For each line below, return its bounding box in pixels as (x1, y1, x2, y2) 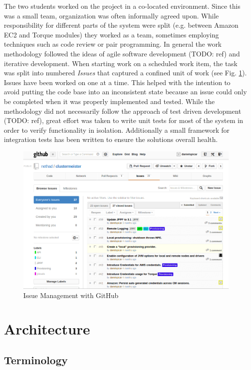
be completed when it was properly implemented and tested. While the (4, 96, 215, 106)
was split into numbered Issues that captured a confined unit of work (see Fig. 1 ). (4, 68, 247, 78)
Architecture (4, 318, 90, 338)
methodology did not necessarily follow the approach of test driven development (4, 106, 241, 116)
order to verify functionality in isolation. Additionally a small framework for (4, 124, 230, 135)
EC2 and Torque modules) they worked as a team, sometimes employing (4, 29, 219, 39)
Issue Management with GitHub (23, 290, 119, 300)
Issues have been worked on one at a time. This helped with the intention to (4, 77, 231, 87)
